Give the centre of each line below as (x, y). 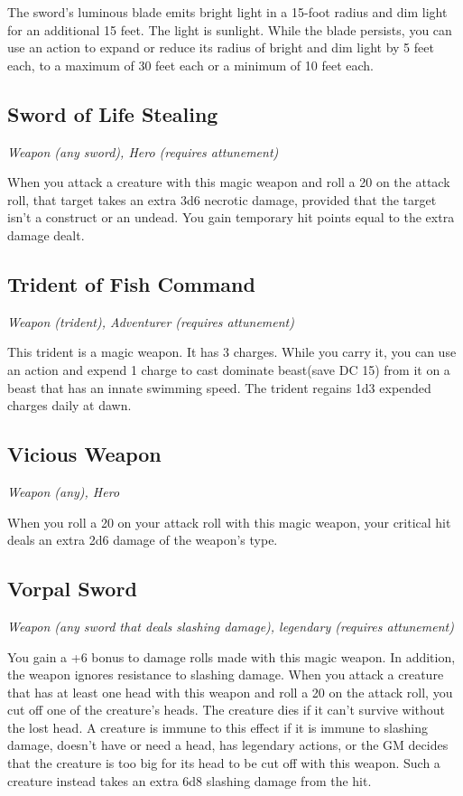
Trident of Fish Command (131, 283)
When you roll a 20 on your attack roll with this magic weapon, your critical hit (229, 522)
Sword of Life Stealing (113, 113)
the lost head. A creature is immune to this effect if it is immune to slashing (218, 727)
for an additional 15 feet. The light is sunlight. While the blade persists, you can (230, 29)
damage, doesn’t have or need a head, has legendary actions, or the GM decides (228, 745)
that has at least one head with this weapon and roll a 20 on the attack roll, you (230, 692)
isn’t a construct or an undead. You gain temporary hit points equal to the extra (231, 217)
